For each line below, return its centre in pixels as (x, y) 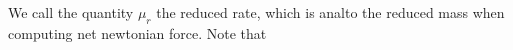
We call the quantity (71, 12)
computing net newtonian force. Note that (137, 32)
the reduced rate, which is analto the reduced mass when (330, 12)
